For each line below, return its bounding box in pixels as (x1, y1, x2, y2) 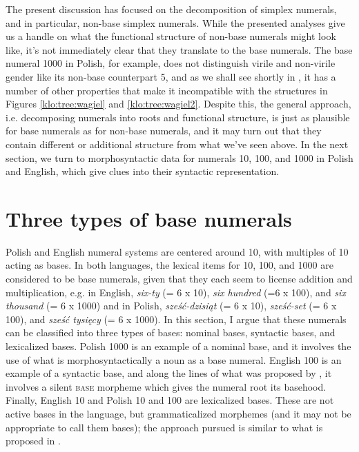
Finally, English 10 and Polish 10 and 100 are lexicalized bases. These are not (6, 393, 334, 407)
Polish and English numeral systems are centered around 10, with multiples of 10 (6, 244, 349, 258)
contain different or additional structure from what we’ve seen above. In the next (6, 136, 349, 151)
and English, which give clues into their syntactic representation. (6, 164, 280, 178)
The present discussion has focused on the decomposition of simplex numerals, (6, 2, 337, 16)
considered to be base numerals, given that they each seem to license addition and (6, 271, 353, 286)
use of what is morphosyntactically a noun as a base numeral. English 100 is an (6, 352, 342, 367)
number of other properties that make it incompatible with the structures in (6, 83, 328, 97)
